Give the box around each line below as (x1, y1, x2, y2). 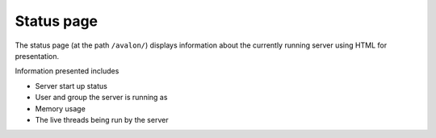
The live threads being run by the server (35, 115, 169, 124)
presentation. (15, 51, 60, 61)
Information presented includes (15, 66, 119, 76)
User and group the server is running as (35, 93, 168, 102)
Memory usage (35, 103, 86, 113)
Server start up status (35, 81, 108, 90)
